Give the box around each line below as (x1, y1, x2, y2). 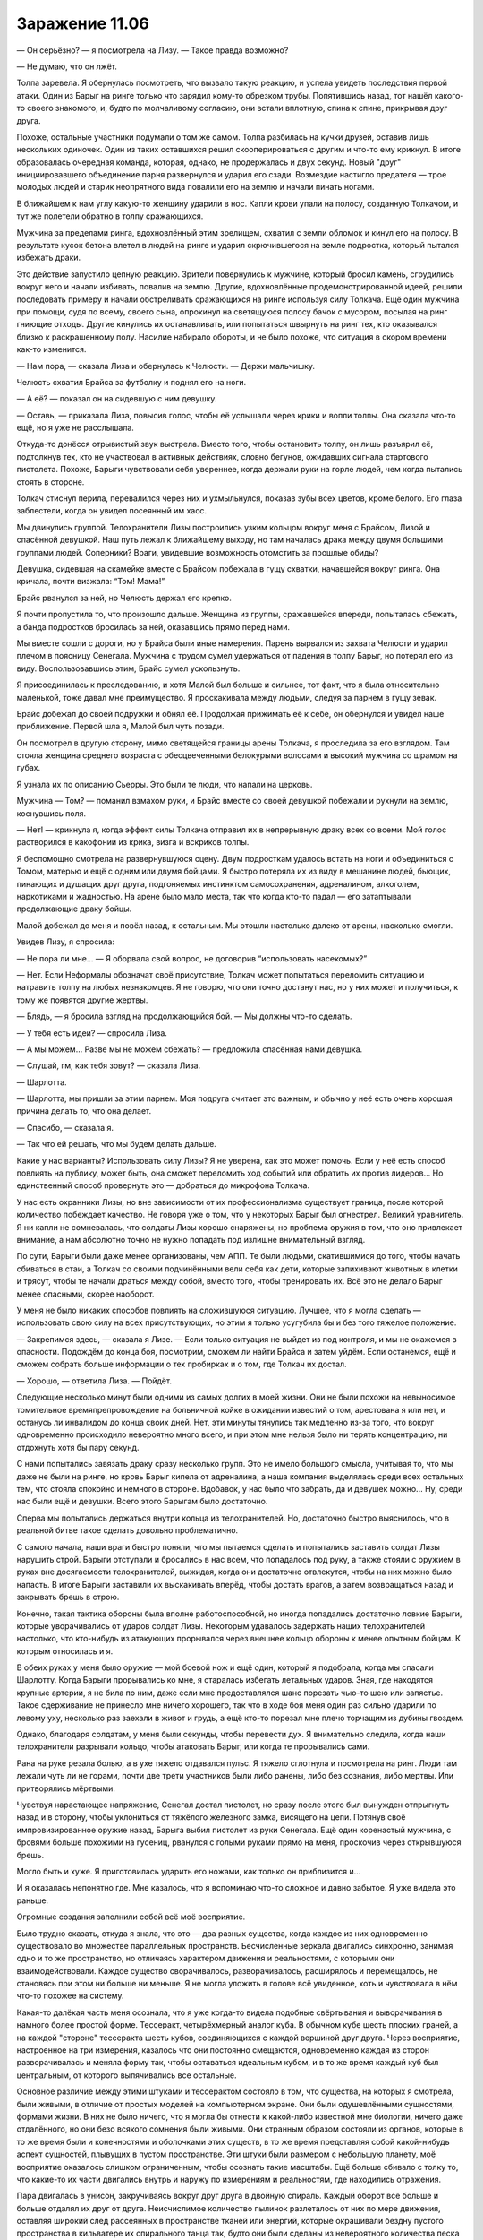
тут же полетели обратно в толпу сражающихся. (16, 211, 204, 221)
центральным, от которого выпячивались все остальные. (16, 2070, 237, 2081)
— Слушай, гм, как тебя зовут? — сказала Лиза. (16, 1060, 201, 1071)
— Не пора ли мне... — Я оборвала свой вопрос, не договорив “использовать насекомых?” (16, 952, 368, 963)
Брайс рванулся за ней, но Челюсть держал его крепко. (16, 592, 233, 603)
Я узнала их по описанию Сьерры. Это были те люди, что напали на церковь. (16, 779, 313, 789)
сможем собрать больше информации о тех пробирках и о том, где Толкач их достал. (16, 1358, 348, 1370)
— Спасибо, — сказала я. (16, 1122, 114, 1133)
